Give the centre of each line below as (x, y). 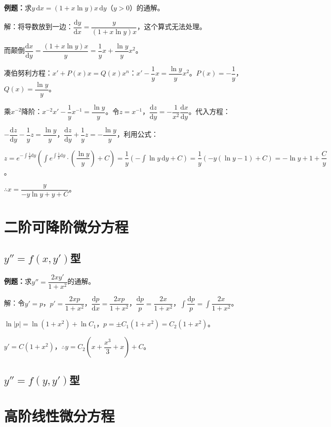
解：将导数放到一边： (39, 26)
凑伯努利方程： (28, 73)
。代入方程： (209, 111)
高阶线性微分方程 (60, 416)
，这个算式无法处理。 (172, 26)
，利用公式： (138, 134)
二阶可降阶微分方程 (66, 226)
